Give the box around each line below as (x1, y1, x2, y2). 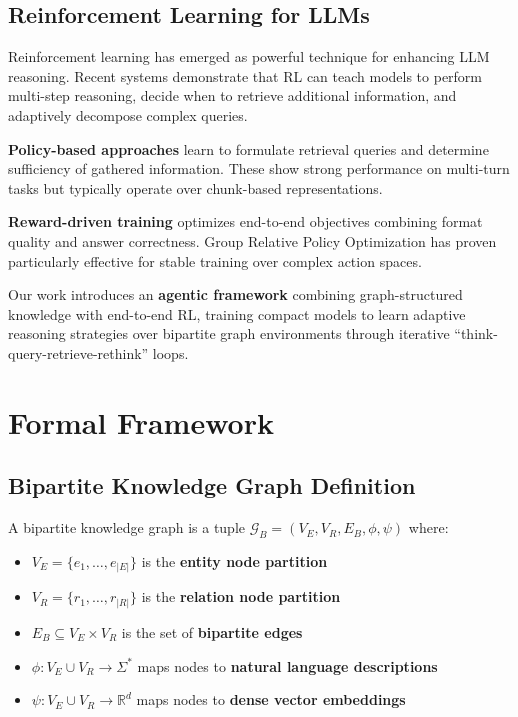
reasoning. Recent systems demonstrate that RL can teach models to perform (8, 65, 483, 86)
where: (408, 517, 449, 538)
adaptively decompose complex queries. (8, 104, 248, 125)
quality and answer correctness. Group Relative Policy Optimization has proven (8, 230, 497, 251)
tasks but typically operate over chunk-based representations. (8, 177, 383, 198)
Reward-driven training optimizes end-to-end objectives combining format (8, 211, 483, 232)
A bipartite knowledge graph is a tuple (8, 517, 246, 538)
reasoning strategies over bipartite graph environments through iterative (8, 323, 450, 344)
